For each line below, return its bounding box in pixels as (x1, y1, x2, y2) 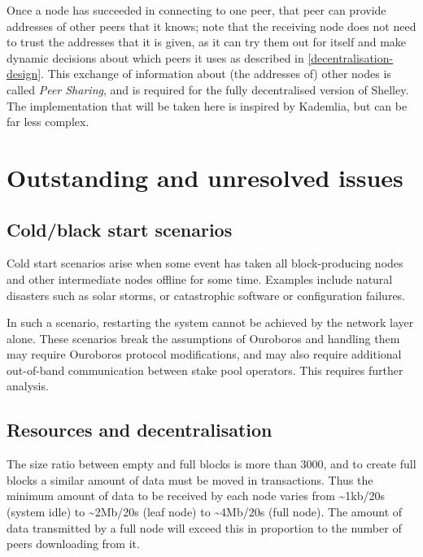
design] (7, 65, 41, 82)
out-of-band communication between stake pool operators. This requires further (7, 361, 403, 378)
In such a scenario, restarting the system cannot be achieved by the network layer (7, 314, 414, 331)
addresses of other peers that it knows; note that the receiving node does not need (7, 17, 416, 34)
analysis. (7, 377, 49, 394)
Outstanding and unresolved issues (7, 160, 403, 194)
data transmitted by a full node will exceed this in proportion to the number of (7, 519, 402, 536)
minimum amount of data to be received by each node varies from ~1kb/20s (7, 487, 385, 504)
